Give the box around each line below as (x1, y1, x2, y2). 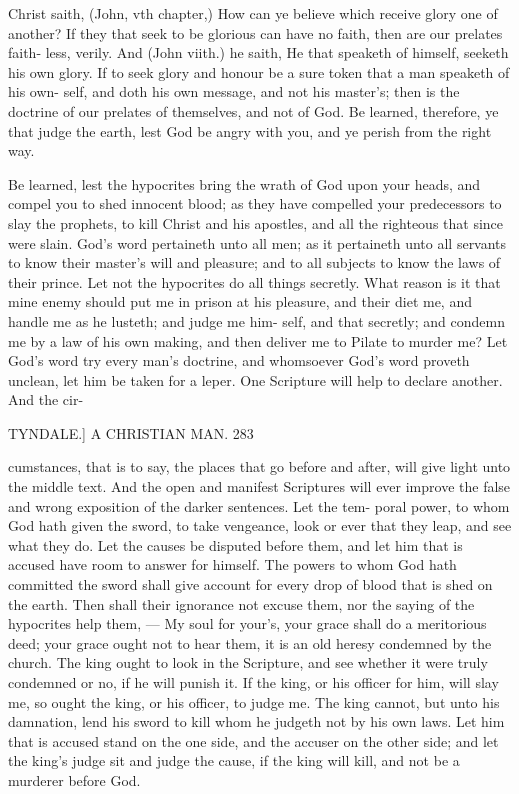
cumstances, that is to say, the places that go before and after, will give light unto (8, 456, 511, 477)
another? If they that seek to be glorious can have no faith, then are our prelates (8, 22, 503, 43)
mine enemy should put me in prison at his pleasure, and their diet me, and (8, 291, 472, 312)
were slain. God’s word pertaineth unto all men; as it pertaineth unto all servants (8, 232, 507, 253)
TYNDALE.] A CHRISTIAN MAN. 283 (8, 422, 254, 443)
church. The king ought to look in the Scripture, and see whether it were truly (8, 652, 488, 673)
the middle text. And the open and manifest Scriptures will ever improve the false (8, 476, 511, 497)
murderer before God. (8, 769, 141, 790)
